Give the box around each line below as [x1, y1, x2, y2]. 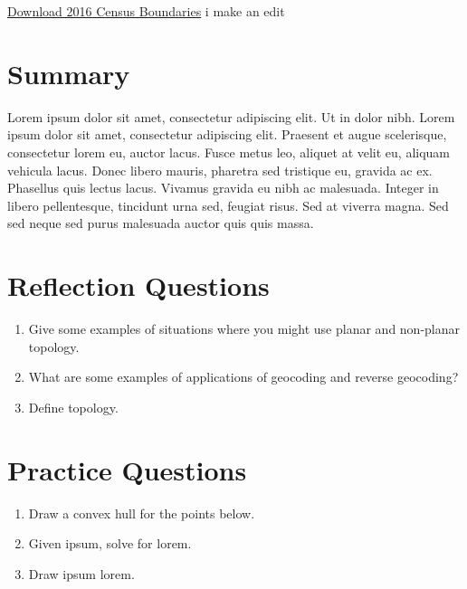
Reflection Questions [7, 267, 270, 304]
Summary [7, 54, 130, 91]
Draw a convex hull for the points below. [28, 503, 255, 522]
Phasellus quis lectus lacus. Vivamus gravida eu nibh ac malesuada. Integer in [7, 178, 439, 197]
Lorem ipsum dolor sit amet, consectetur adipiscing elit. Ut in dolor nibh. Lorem [7, 107, 455, 126]
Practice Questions [7, 451, 247, 488]
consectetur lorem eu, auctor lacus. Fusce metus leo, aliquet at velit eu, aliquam [7, 142, 451, 161]
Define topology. [28, 397, 119, 416]
